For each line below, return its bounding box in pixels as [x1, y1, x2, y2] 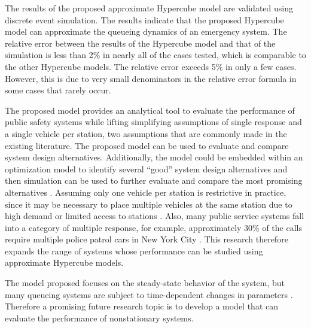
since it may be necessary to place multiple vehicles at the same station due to [5, 198, 292, 210]
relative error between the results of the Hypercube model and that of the [5, 37, 276, 49]
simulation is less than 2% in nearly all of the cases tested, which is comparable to [5, 48, 306, 61]
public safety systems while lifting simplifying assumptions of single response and [5, 116, 302, 128]
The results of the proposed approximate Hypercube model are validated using [5, 2, 293, 14]
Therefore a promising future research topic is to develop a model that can [5, 300, 279, 312]
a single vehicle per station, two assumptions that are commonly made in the [5, 127, 287, 139]
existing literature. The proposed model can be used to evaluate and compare [5, 139, 289, 151]
